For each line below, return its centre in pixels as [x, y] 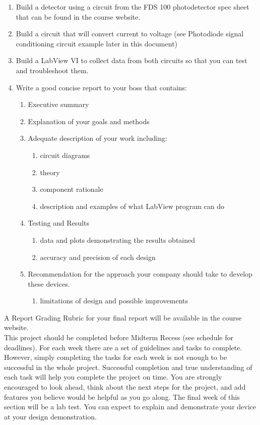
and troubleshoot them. [52, 70]
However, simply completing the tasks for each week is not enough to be [116, 357]
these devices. [49, 283]
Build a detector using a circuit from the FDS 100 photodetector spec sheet [133, 7]
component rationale [72, 189]
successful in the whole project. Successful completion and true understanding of [128, 367]
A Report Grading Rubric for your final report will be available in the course [123, 317]
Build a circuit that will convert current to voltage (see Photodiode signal [130, 34]
